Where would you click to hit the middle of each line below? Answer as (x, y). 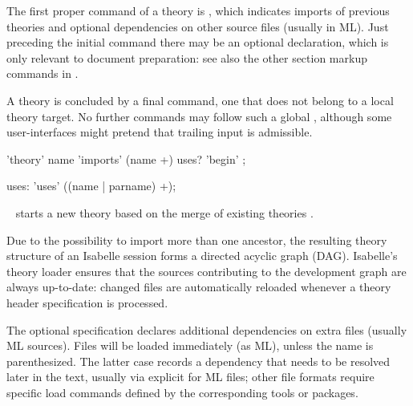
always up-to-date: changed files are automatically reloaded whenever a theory (199, 287)
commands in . (43, 73)
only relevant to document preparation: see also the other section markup (187, 57)
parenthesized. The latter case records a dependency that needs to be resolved (198, 361)
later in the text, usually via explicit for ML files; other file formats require (190, 377)
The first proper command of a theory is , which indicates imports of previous (198, 10)
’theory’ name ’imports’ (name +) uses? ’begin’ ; (126, 158)
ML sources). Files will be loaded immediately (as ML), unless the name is (190, 345)
